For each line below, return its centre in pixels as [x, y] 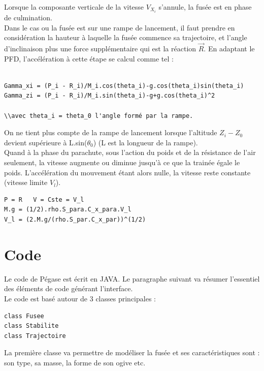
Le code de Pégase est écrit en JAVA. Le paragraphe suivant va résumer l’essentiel [132, 278]
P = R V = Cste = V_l [44, 199]
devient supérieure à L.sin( [46, 142]
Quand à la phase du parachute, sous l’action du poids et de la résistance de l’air [130, 152]
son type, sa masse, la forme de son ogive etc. [75, 362]
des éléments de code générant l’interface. [69, 288]
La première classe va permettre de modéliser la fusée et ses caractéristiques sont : [132, 352]
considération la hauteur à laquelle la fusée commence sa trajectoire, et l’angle [126, 37]
